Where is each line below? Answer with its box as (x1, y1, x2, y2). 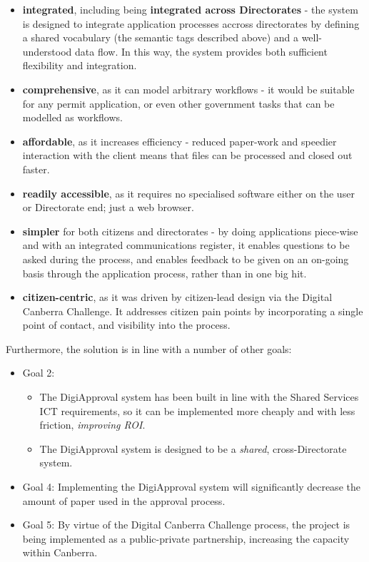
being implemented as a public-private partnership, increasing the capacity (22, 531, 350, 546)
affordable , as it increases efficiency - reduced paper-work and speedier (22, 133, 337, 148)
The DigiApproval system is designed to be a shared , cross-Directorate (39, 441, 347, 456)
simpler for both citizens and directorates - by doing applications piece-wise (22, 223, 358, 238)
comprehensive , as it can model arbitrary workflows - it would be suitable (22, 81, 355, 96)
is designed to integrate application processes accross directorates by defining (22, 16, 360, 31)
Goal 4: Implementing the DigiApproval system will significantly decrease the (22, 479, 360, 494)
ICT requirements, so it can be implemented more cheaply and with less (39, 403, 355, 418)
